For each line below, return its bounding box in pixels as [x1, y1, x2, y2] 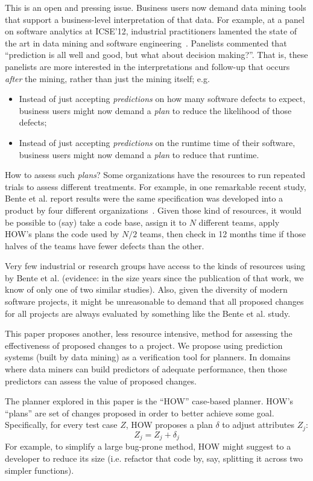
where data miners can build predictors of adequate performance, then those [5, 363, 287, 375]
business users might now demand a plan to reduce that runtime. [19, 148, 259, 161]
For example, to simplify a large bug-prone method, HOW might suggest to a [5, 440, 291, 453]
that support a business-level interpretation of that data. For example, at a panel [5, 13, 305, 25]
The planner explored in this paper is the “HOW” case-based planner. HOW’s [5, 395, 294, 407]
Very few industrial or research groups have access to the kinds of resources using [5, 260, 305, 272]
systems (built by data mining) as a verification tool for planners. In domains [5, 351, 291, 363]
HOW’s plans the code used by [5, 228, 119, 240]
